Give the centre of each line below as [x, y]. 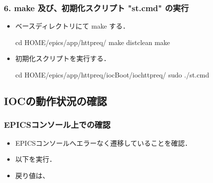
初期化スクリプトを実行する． [63, 58]
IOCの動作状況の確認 [55, 100]
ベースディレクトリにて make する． [72, 26]
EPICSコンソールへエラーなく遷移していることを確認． [103, 143]
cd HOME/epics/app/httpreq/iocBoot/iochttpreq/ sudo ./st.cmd [112, 75]
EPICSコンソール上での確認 [57, 125]
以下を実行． [36, 159]
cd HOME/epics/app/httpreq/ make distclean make [93, 42]
